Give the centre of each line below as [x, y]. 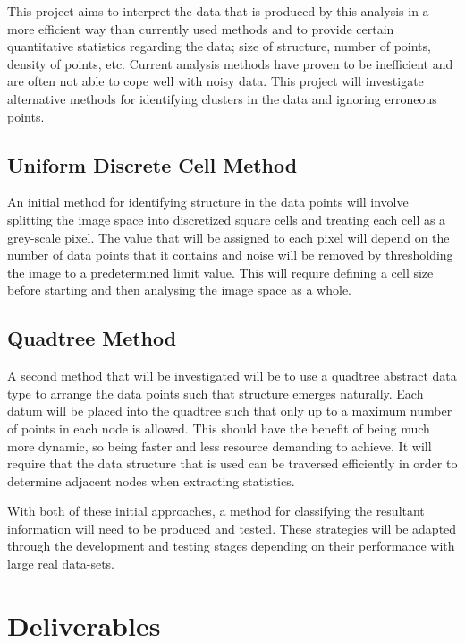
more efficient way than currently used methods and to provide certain [201, 28]
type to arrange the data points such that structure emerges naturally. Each [216, 393]
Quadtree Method [92, 338]
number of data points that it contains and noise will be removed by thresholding [230, 255]
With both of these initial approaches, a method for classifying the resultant [216, 511]
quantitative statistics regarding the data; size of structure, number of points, [219, 46]
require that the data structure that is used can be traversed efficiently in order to [232, 463]
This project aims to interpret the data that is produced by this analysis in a [218, 11]
